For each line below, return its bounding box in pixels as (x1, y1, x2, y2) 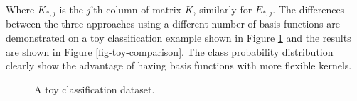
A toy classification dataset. (34, 81, 155, 96)
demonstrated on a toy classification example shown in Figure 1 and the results (6, 30, 351, 45)
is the (59, 2, 83, 16)
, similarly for (193, 2, 252, 16)
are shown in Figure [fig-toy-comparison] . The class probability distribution (6, 44, 334, 59)
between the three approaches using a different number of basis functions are (6, 16, 340, 31)
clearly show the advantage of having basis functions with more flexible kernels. (6, 58, 352, 73)
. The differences (272, 2, 345, 16)
